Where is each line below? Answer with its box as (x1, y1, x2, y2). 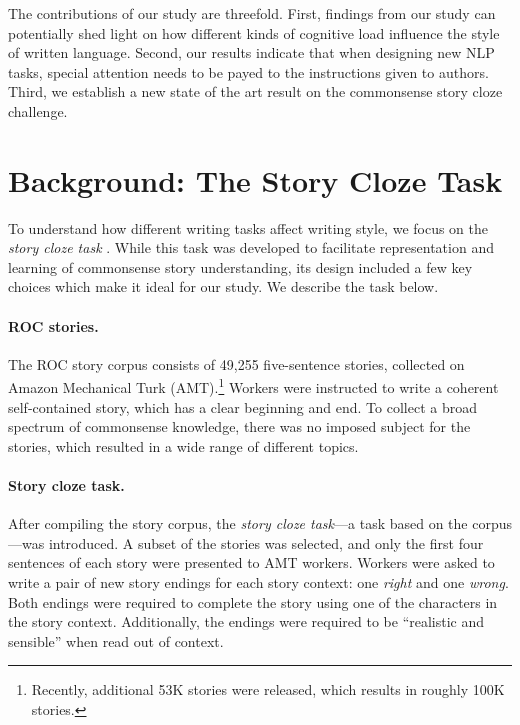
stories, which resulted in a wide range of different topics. (8, 435, 359, 456)
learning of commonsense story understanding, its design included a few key (8, 256, 473, 277)
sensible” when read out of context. (8, 630, 224, 651)
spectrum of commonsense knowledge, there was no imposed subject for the (8, 416, 471, 437)
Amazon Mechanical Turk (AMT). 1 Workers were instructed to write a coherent (8, 374, 499, 398)
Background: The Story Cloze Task (8, 159, 503, 200)
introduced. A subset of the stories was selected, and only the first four (48, 532, 484, 553)
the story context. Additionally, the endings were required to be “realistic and (8, 611, 485, 632)
